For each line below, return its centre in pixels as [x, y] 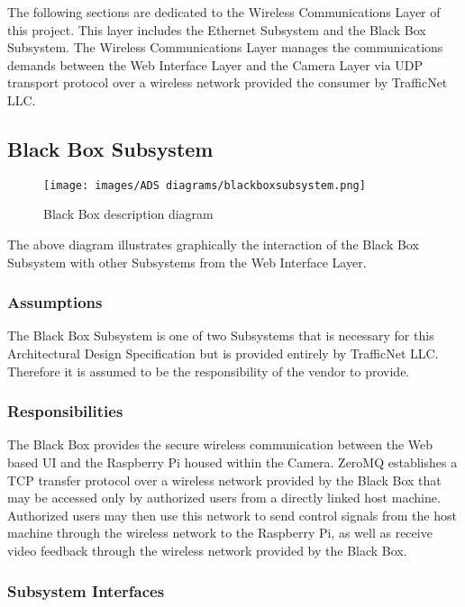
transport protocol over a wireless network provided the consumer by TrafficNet [228, 82]
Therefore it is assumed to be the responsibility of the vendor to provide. [209, 371]
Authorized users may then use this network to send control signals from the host [232, 515]
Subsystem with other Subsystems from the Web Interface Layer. [187, 262]
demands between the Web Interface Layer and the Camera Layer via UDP [215, 64]
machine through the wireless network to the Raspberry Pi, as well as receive [220, 533]
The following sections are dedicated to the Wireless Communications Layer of [224, 12]
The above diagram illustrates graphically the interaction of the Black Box [213, 245]
